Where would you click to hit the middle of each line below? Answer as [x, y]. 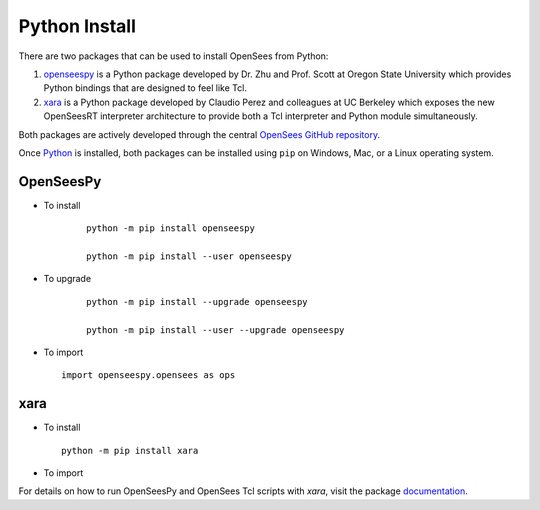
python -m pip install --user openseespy [189, 256]
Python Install [77, 26]
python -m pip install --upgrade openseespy [197, 301]
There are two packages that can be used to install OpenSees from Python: [173, 56]
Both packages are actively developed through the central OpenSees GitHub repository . [199, 134]
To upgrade [67, 279]
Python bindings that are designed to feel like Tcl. [145, 88]
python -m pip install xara [130, 450]
